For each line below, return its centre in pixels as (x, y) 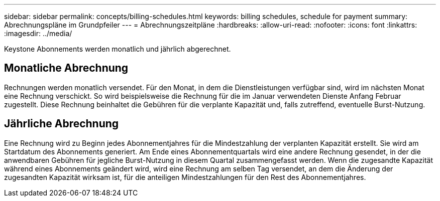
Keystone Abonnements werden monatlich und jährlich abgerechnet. (118, 49)
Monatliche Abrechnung (66, 68)
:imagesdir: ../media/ (38, 33)
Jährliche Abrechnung (62, 124)
